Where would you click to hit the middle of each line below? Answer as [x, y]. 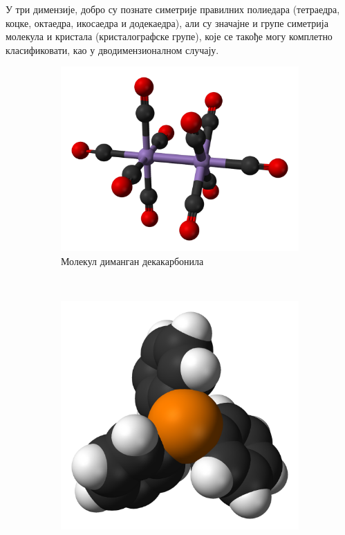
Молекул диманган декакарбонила [132, 261]
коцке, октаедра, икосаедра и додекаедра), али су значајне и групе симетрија [167, 22]
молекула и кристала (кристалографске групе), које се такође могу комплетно [169, 36]
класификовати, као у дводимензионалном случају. [112, 49]
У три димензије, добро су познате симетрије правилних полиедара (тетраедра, [173, 9]
